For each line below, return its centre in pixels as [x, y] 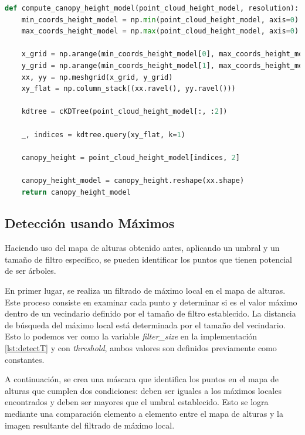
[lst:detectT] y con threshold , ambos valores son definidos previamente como [141, 348]
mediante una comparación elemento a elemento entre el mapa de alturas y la [144, 414]
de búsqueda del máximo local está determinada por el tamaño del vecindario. [145, 324]
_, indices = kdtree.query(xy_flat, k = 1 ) [103, 135]
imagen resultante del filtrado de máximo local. [90, 425]
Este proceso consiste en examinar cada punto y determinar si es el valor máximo [151, 302]
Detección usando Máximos [90, 223]
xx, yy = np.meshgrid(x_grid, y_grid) [97, 77]
